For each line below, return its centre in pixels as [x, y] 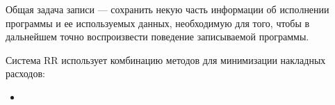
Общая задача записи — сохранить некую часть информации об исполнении [167, 9]
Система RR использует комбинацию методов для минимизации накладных [166, 59]
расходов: [25, 73]
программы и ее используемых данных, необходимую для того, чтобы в [158, 23]
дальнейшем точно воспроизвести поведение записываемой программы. [157, 37]
